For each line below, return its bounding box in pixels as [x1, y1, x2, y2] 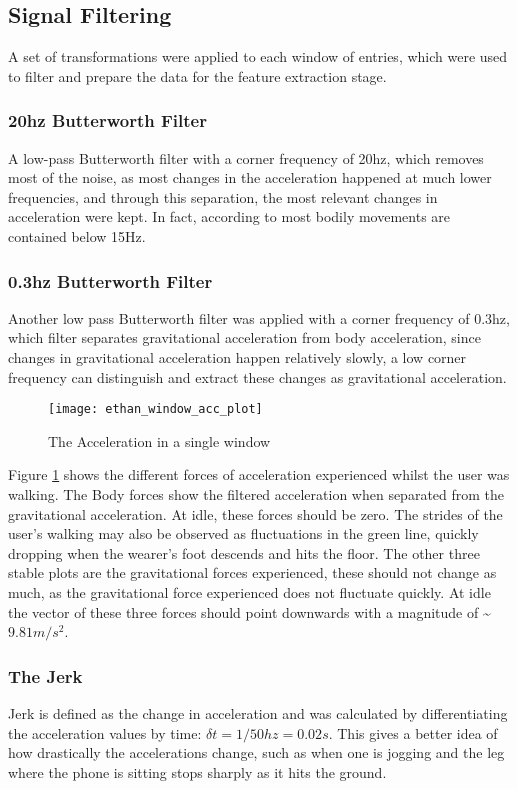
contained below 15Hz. [8, 225, 146, 246]
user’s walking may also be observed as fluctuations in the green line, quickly [8, 523, 479, 544]
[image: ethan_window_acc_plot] [48, 402, 263, 417]
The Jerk [8, 663, 83, 688]
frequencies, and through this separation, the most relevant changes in [8, 186, 438, 207]
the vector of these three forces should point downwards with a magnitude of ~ [8, 601, 491, 622]
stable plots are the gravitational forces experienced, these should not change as [8, 562, 497, 583]
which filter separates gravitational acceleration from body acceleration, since [8, 327, 481, 348]
